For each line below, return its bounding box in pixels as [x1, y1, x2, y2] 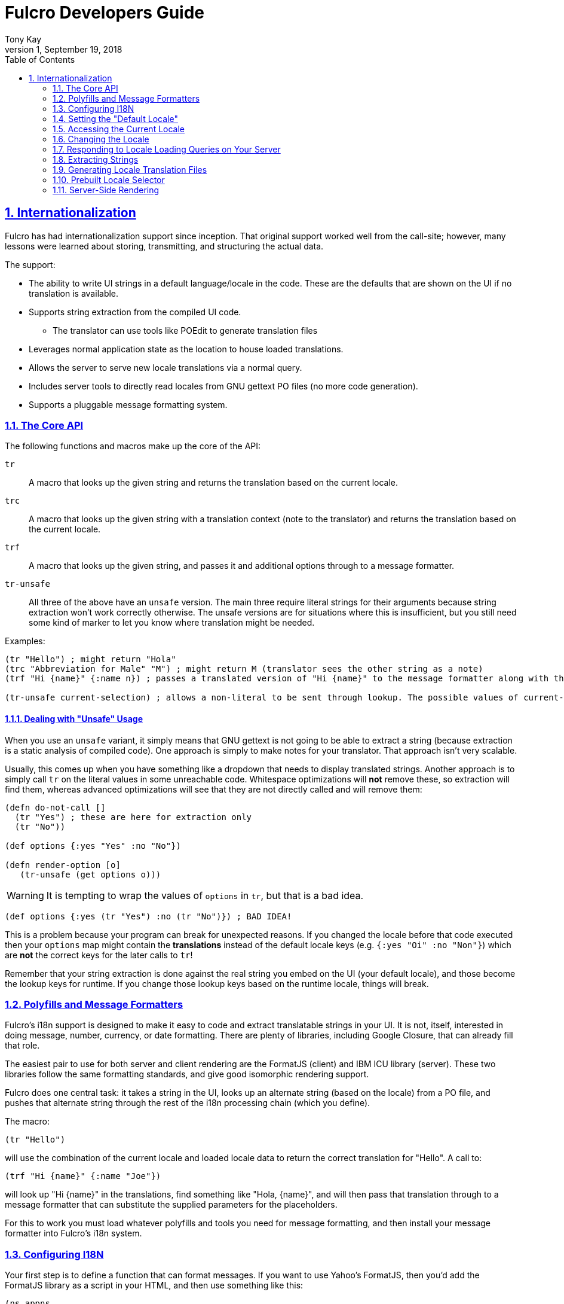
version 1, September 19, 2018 [5, 44, 122, 54]
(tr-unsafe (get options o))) [20, 869, 161, 879]
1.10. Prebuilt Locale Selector [53, 174, 165, 185]
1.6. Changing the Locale [53, 133, 149, 144]
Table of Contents [5, 54, 75, 65]
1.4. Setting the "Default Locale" [53, 113, 178, 124]
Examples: [5, 636, 45, 647]
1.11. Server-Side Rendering [53, 184, 160, 195]
